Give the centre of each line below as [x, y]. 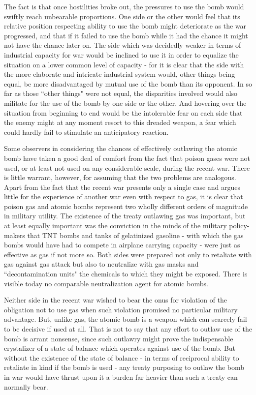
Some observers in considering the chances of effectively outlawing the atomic [121, 148]
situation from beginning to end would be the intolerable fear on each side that [123, 112]
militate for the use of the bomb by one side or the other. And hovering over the [125, 103]
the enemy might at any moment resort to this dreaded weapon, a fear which [120, 122]
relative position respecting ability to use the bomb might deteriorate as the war [125, 26]
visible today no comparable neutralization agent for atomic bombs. [106, 283]
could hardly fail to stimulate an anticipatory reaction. [86, 132]
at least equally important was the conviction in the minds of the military [115, 226]
